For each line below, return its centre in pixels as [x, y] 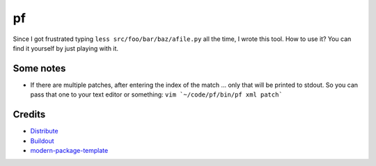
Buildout [42, 141]
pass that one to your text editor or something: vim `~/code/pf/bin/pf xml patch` [157, 94]
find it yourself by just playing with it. [65, 48]
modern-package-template [69, 150]
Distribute [44, 131]
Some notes [39, 68]
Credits [29, 115]
